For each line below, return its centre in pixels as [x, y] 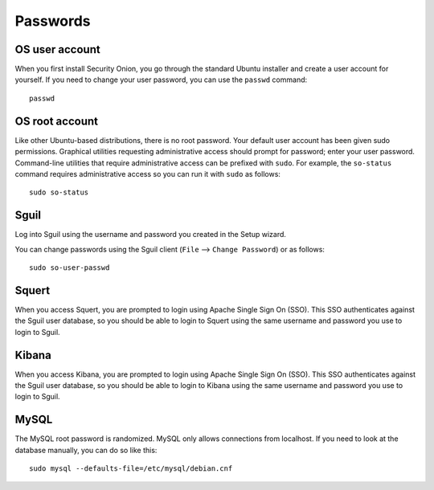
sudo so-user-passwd [70, 268]
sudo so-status [59, 192]
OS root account [56, 121]
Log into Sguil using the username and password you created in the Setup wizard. [151, 235]
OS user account [57, 49]
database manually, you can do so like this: [86, 450]
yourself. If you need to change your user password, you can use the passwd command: [161, 80]
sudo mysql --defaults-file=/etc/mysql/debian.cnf [131, 469]
